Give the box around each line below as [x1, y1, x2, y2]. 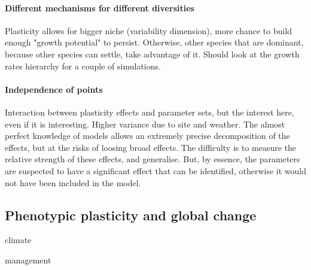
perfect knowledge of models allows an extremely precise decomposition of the [5, 129, 290, 142]
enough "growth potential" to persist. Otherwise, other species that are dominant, [5, 36, 304, 48]
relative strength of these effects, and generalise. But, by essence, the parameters [5, 153, 300, 165]
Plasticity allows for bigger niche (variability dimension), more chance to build [5, 24, 292, 37]
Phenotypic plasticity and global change [5, 205, 257, 224]
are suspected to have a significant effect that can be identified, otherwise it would [5, 164, 306, 177]
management [5, 253, 51, 266]
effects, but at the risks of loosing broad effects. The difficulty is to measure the [5, 141, 297, 153]
